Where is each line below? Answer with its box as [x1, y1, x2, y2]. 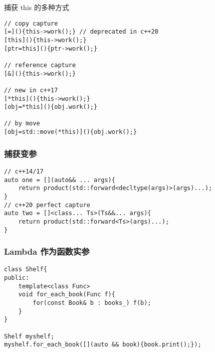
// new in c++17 [4, 86, 58, 94]
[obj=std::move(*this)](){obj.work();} [4, 128, 137, 136]
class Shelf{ [4, 266, 47, 273]
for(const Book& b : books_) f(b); [33, 299, 151, 307]
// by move [4, 120, 40, 127]
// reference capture [4, 61, 76, 69]
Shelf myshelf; [4, 332, 55, 340]
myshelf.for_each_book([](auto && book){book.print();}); [4, 341, 201, 348]
